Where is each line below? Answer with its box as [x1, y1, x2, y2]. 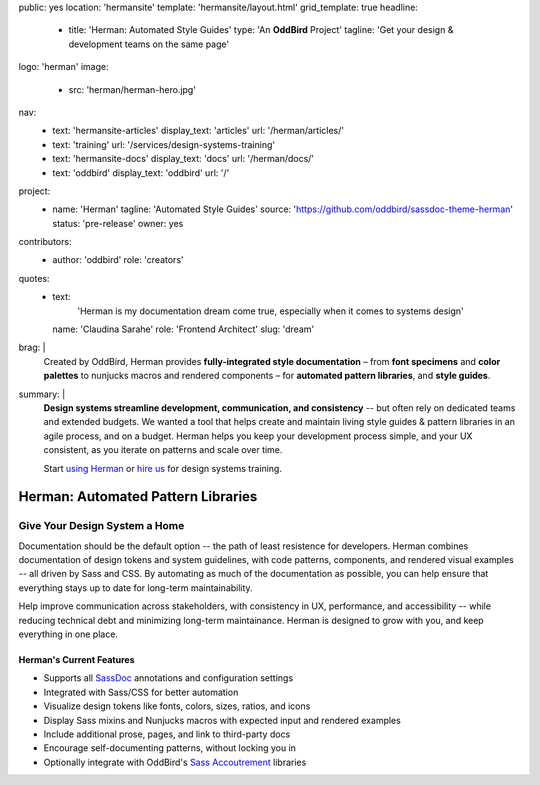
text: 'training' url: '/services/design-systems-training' [52, 138, 275, 150]
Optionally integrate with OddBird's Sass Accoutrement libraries [43, 756, 307, 768]
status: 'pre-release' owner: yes [52, 217, 184, 229]
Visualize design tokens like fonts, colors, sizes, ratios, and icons [43, 700, 311, 712]
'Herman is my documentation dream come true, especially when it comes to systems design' [77, 305, 464, 317]
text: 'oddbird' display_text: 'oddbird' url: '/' [52, 166, 230, 179]
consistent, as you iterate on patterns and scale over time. [43, 444, 283, 456]
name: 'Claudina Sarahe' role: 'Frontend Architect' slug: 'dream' [52, 323, 315, 335]
